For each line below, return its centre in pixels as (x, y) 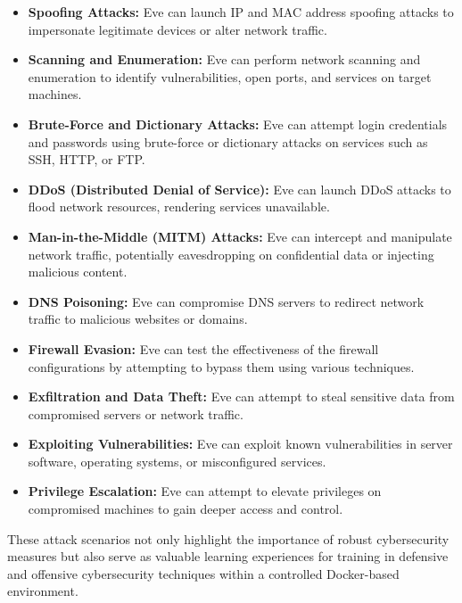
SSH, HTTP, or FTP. (87, 159)
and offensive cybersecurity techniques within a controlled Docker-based (203, 573)
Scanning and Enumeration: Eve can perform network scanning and (224, 59)
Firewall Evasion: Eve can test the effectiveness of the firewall (203, 348)
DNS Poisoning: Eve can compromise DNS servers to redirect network (226, 301)
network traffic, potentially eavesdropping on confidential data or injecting (231, 254)
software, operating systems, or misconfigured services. (177, 461)
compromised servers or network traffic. (136, 413)
